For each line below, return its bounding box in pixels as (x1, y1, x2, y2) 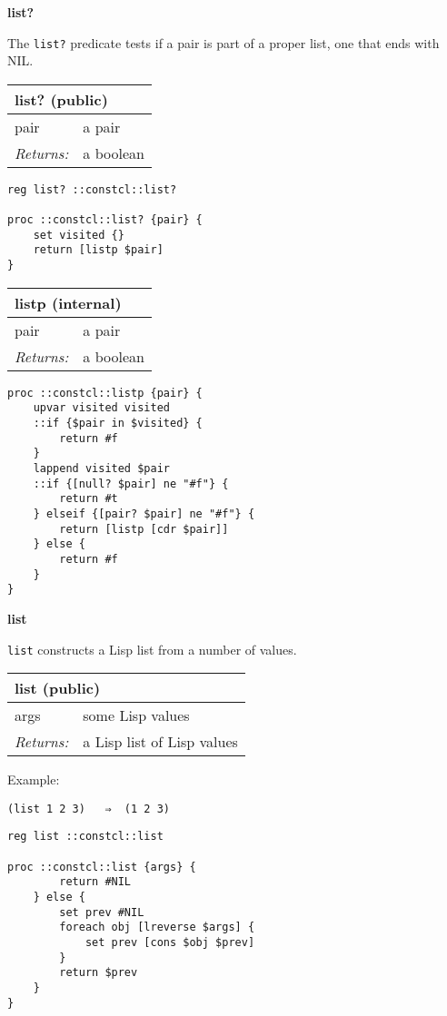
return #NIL (59, 875, 132, 889)
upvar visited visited (33, 401, 170, 415)
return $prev (59, 966, 138, 980)
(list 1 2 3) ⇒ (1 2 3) (7, 802, 170, 815)
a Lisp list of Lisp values (83, 731, 238, 753)
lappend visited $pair (33, 462, 170, 476)
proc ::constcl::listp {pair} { (7, 386, 203, 399)
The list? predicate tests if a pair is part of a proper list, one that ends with (7, 33, 440, 52)
